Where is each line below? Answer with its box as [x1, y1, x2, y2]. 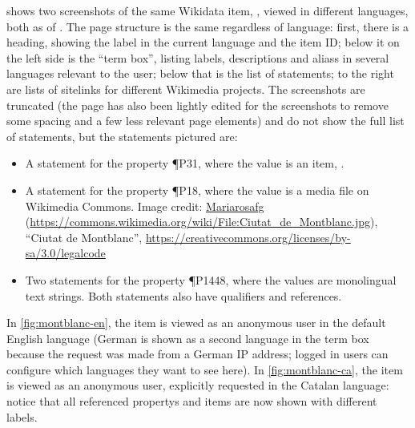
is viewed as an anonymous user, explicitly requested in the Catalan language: [6, 377, 389, 394]
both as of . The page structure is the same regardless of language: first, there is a [6, 18, 409, 34]
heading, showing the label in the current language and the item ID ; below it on [6, 34, 400, 50]
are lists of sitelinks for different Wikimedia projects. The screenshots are [6, 80, 365, 97]
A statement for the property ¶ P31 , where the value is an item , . [25, 155, 344, 172]
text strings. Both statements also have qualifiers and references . [25, 287, 342, 304]
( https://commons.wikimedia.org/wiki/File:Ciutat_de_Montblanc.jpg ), [25, 213, 378, 230]
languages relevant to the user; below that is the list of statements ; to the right [6, 65, 394, 82]
